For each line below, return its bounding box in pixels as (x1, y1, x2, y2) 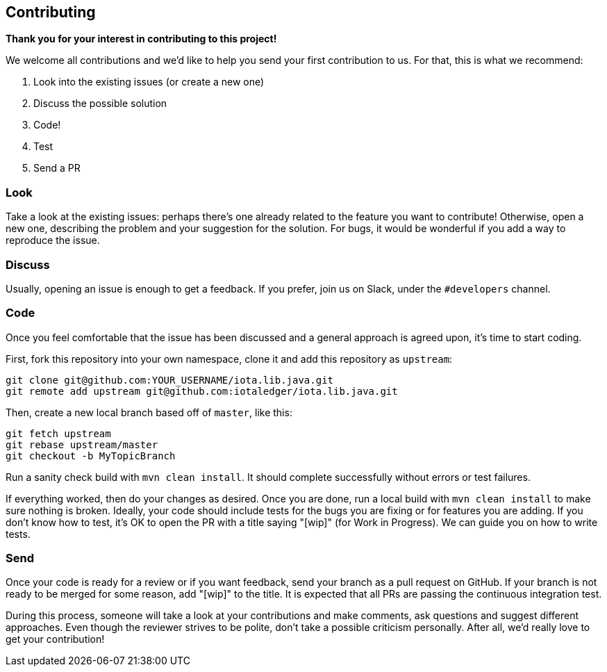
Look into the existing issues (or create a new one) (33, 76, 265, 88)
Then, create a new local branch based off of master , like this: (6, 406, 292, 418)
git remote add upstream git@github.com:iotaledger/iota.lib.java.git (6, 385, 398, 397)
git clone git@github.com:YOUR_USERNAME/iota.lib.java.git (6, 374, 334, 386)
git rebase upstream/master (6, 439, 158, 450)
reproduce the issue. (6, 234, 100, 247)
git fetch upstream (6, 427, 111, 439)
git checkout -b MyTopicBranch (6, 450, 176, 461)
